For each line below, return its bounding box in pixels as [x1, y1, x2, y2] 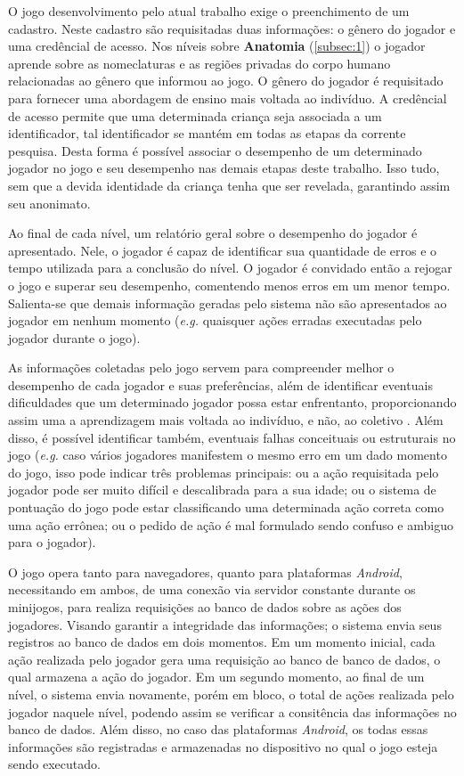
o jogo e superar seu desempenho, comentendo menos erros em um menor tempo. [8, 275, 451, 294]
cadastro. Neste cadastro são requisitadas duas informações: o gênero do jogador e [8, 19, 456, 37]
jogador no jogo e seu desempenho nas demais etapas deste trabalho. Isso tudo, [8, 159, 440, 177]
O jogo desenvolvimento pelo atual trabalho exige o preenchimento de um [8, 2, 410, 20]
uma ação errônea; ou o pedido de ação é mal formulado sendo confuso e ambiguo [8, 515, 453, 534]
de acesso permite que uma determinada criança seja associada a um [8, 106, 382, 125]
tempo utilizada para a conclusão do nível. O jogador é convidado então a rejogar [8, 258, 452, 277]
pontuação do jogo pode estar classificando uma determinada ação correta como [8, 498, 444, 517]
